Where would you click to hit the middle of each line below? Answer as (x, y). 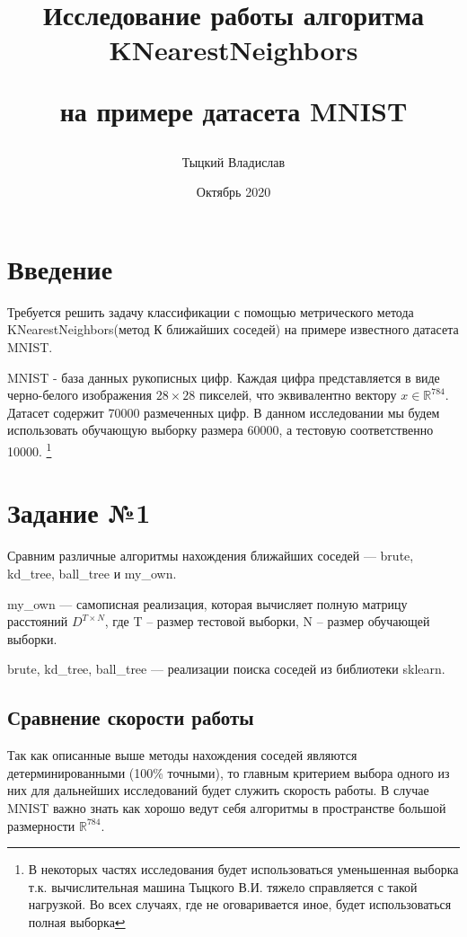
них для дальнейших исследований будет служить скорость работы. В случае (218, 790)
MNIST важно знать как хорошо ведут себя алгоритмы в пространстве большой (227, 807)
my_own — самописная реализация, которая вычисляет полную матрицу (207, 603)
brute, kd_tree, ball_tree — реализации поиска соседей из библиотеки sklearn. (226, 669)
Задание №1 (79, 513)
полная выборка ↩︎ (77, 921)
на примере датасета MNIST (233, 110)
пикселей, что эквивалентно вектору (298, 395)
